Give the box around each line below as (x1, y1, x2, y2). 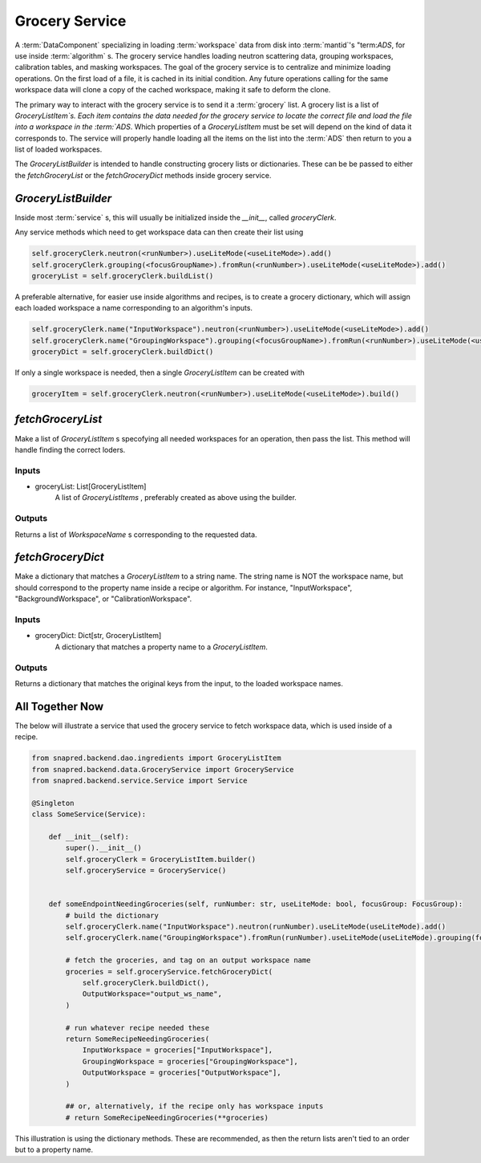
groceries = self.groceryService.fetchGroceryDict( (65, 967, 273, 976)
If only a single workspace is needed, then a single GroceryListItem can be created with (14, 368, 305, 377)
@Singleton (31, 799, 75, 807)
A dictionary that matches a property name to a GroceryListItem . (55, 642, 269, 652)
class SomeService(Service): (31, 810, 147, 819)
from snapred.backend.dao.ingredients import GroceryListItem (31, 754, 281, 762)
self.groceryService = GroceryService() (65, 866, 227, 875)
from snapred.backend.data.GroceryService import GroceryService (31, 765, 294, 774)
